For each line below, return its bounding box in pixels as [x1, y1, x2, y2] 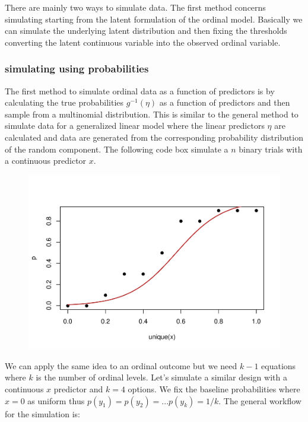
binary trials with [239, 142, 303, 155]
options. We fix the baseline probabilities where [128, 383, 300, 395]
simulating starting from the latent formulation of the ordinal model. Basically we [5, 12, 303, 25]
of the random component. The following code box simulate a [5, 142, 228, 155]
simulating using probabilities [5, 61, 149, 76]
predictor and [53, 383, 103, 395]
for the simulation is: [5, 407, 80, 420]
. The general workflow [218, 394, 301, 407]
